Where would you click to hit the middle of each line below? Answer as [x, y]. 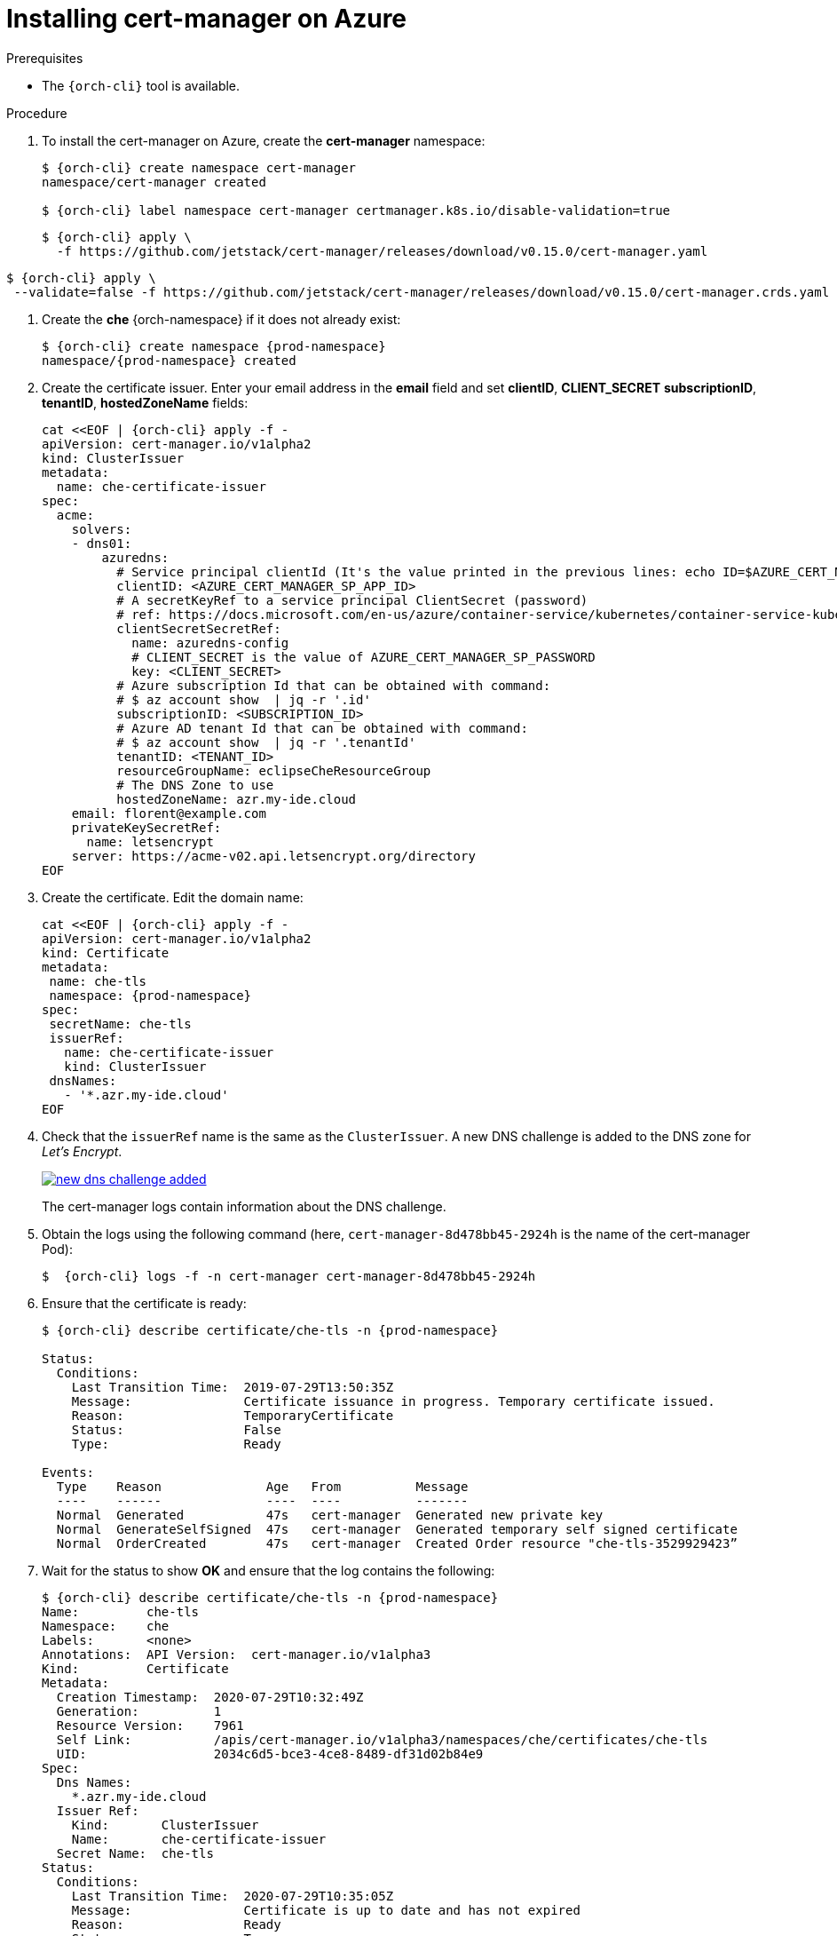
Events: [68, 1472]
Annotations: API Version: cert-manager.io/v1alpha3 [237, 1654]
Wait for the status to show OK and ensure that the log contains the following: [268, 1570]
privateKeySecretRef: [146, 827]
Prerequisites [45, 58]
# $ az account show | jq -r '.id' [244, 699]
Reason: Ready [176, 1924]
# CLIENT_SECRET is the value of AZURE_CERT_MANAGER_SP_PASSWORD [363, 657]
